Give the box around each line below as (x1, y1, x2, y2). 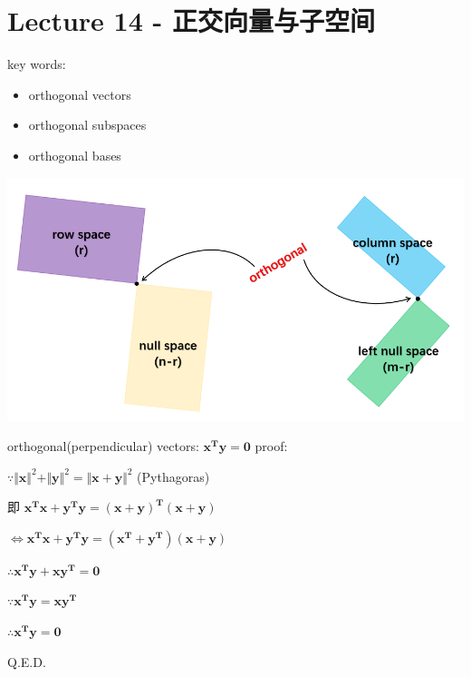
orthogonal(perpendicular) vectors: (7, 437, 199, 456)
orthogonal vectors (28, 84, 131, 103)
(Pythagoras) (137, 466, 210, 486)
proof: (255, 437, 288, 456)
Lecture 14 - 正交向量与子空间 (7, 2, 375, 39)
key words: (7, 54, 66, 74)
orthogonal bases (28, 145, 121, 164)
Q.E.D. (7, 652, 46, 671)
